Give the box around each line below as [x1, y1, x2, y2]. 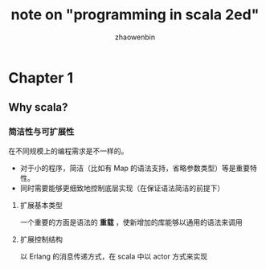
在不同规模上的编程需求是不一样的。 [8, 146, 129, 156]
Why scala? [8, 100, 68, 114]
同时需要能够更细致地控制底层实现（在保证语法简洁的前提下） [19, 183, 225, 193]
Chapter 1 [8, 68, 74, 87]
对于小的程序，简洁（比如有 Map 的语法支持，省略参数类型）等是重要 [19, 163, 251, 173]
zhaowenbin [115, 32, 155, 42]
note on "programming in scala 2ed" [10, 6, 260, 24]
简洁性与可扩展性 [8, 126, 75, 137]
